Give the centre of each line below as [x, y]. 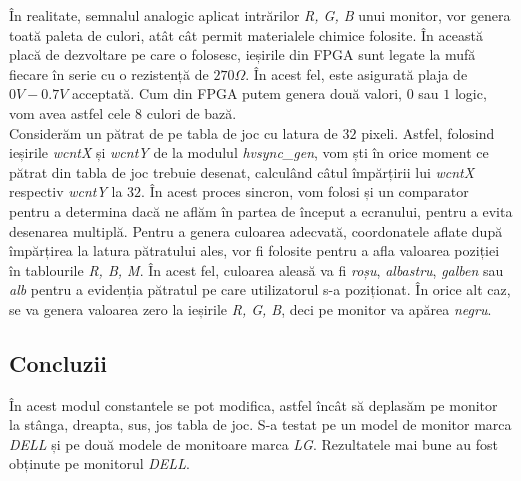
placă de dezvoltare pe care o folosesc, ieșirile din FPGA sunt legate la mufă [242, 54]
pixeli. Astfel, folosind [428, 132]
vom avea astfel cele [70, 112]
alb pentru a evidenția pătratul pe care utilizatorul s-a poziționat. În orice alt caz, [260, 289]
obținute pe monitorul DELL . [99, 463]
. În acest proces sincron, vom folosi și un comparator [305, 191]
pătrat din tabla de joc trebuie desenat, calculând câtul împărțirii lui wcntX [242, 171]
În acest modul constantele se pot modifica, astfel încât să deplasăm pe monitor [253, 404]
